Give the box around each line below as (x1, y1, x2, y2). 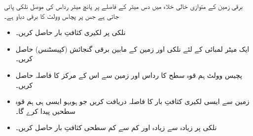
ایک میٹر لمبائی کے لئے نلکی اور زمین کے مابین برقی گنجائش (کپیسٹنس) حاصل (15, 43, 250, 54)
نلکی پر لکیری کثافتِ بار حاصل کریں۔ (15, 27, 126, 37)
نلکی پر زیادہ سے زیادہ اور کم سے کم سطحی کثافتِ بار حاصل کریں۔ (15, 122, 217, 133)
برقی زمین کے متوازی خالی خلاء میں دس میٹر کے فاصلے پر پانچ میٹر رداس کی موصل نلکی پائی (4, 1, 243, 11)
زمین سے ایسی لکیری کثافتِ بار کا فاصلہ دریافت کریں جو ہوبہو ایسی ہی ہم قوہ (15, 96, 250, 106)
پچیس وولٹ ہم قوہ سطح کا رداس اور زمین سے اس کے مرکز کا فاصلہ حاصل (15, 69, 242, 80)
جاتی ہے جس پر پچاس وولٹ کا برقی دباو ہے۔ (4, 10, 119, 21)
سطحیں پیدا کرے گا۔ (15, 105, 75, 116)
